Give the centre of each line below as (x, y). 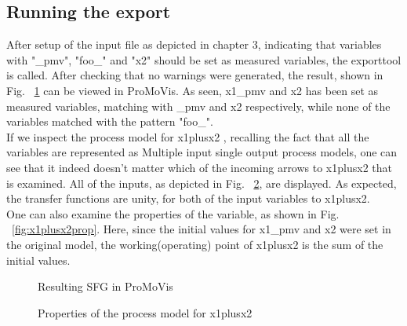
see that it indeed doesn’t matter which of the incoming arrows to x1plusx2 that (199, 167)
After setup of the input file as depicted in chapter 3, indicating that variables (194, 44)
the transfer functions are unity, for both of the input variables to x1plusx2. (188, 198)
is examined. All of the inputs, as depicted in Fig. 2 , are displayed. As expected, (202, 183)
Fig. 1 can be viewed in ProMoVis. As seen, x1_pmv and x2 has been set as (193, 90)
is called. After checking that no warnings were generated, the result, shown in (195, 75)
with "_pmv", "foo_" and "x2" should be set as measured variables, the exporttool (204, 59)
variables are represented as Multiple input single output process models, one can (202, 152)
